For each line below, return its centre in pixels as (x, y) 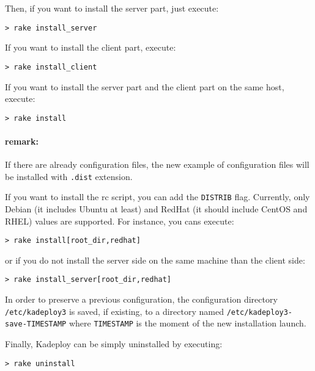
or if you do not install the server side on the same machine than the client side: (155, 260)
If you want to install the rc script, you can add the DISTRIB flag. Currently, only (157, 197)
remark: (22, 141)
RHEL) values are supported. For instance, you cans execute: (120, 221)
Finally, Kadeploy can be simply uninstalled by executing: (114, 344)
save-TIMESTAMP (36, 324)
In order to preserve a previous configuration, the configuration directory (141, 299)
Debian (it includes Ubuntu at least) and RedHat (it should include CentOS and (156, 209)
